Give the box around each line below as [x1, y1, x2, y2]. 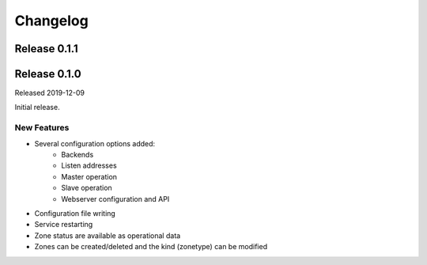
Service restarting [34, 220, 93, 229]
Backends [61, 150, 94, 159]
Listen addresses [61, 161, 118, 170]
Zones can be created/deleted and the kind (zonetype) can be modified [34, 242, 268, 252]
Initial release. [14, 103, 60, 112]
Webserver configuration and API [61, 194, 170, 203]
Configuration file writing [34, 208, 116, 218]
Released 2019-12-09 [14, 88, 85, 98]
